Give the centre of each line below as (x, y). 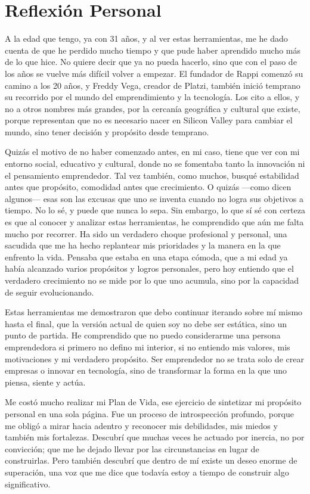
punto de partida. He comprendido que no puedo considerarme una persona (143, 335)
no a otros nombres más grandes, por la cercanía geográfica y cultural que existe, (153, 108)
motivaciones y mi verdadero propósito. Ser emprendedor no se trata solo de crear (154, 358)
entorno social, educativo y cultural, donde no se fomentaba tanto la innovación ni (155, 164)
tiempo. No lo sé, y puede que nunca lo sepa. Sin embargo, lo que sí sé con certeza (155, 210)
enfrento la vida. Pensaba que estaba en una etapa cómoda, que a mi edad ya (146, 257)
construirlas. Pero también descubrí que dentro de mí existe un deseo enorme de (151, 460)
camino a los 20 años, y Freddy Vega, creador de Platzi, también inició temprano (153, 85)
